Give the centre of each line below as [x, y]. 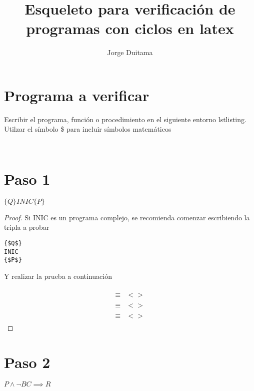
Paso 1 [27, 178]
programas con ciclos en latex [130, 28]
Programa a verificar [77, 95]
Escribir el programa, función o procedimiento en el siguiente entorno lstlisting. [125, 119]
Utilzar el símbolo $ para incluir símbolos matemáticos [88, 129]
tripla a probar [27, 227]
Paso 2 [27, 362]
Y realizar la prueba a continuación [58, 276]
